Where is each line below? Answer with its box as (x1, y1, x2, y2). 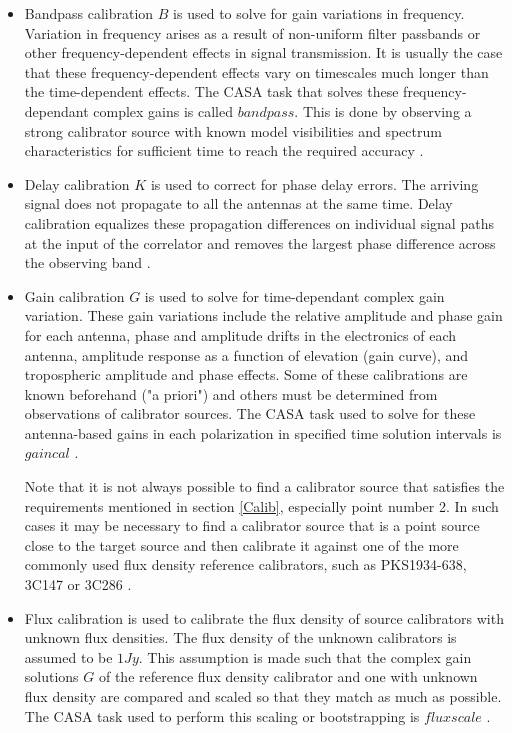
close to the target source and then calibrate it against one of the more (24, 534, 459, 555)
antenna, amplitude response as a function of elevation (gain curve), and (24, 344, 469, 365)
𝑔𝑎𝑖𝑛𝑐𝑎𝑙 (24, 447, 70, 462)
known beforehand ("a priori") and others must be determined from (24, 383, 438, 404)
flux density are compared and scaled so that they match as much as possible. (24, 686, 502, 706)
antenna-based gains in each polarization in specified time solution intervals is (24, 422, 502, 443)
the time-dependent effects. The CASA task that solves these (24, 81, 399, 102)
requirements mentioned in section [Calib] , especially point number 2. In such (24, 495, 499, 516)
